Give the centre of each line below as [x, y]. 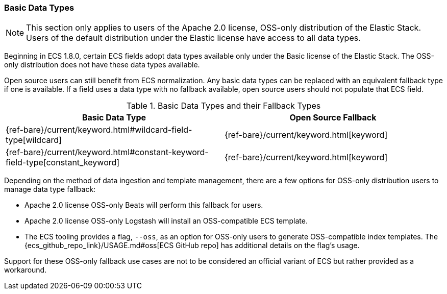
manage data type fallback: [50, 189]
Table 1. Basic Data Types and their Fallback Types [224, 106]
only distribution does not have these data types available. [102, 65]
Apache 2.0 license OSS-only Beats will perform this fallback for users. [144, 205]
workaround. [26, 270]
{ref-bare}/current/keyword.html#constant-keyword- [107, 152]
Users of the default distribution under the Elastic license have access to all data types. [193, 38]
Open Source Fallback [333, 118]
